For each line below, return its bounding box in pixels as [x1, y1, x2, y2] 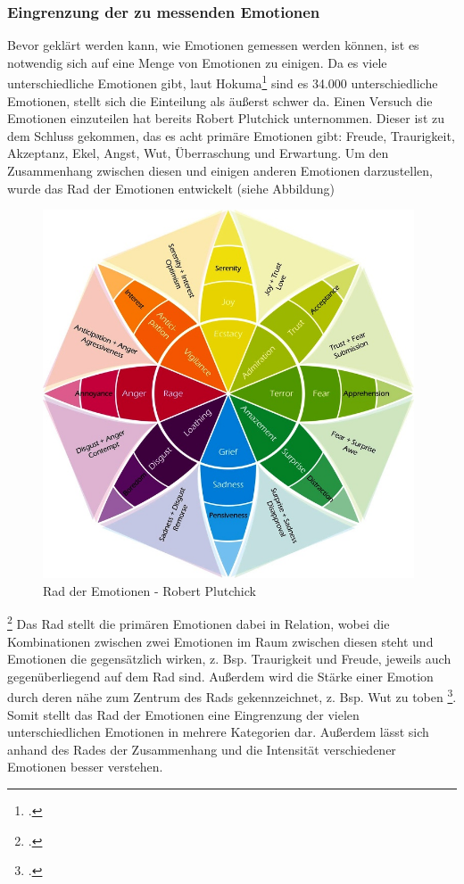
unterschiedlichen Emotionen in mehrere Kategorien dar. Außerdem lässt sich [7, 723, 429, 741]
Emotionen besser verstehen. [7, 757, 163, 776]
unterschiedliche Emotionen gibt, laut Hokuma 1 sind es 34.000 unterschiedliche [7, 71, 438, 93]
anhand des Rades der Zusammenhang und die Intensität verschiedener [7, 739, 396, 758]
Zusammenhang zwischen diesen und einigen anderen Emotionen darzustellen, [7, 161, 433, 180]
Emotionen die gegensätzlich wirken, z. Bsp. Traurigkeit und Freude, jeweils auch [7, 649, 452, 668]
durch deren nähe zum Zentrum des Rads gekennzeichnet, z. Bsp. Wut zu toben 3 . [7, 685, 457, 706]
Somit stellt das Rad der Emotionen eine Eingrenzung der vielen [7, 705, 360, 723]
